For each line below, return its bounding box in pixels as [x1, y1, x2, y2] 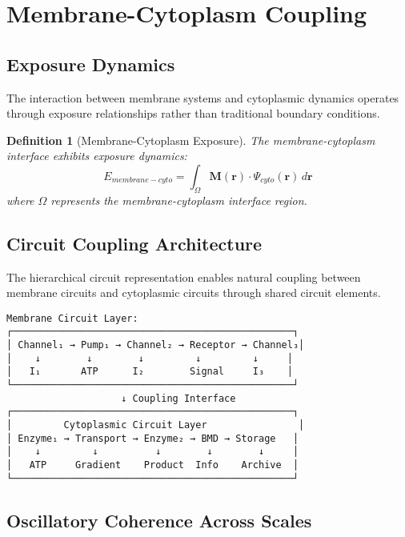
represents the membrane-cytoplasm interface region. [50, 191, 307, 208]
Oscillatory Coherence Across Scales [6, 507, 312, 532]
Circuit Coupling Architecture [6, 230, 263, 255]
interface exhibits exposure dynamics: [6, 147, 187, 164]
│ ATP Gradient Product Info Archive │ [6, 459, 299, 471]
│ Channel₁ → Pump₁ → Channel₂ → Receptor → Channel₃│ [6, 339, 305, 351]
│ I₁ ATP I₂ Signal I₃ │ [6, 366, 293, 378]
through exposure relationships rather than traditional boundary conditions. [6, 105, 380, 122]
